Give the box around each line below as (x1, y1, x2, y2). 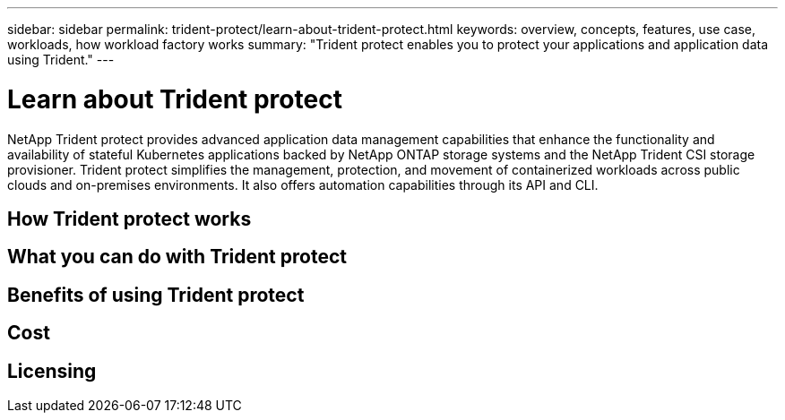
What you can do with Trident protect (7, 245, 347, 269)
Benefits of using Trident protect (7, 283, 305, 306)
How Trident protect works (7, 207, 252, 230)
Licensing (7, 359, 97, 382)
